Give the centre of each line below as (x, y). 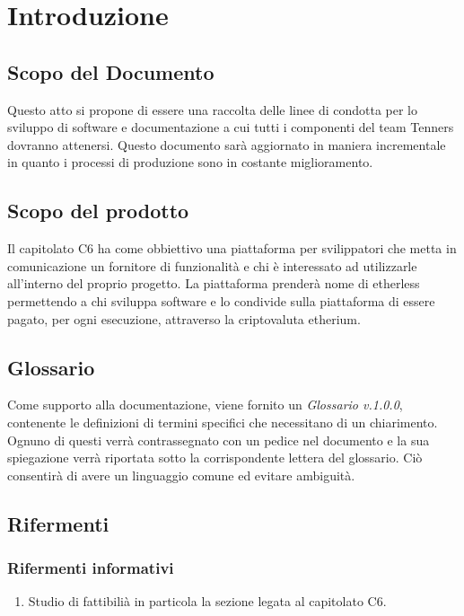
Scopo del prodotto (98, 211)
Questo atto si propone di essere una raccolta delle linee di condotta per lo (213, 109)
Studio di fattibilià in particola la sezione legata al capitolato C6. (207, 601)
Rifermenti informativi (91, 568)
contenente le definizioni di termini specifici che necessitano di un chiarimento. (223, 422)
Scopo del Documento (111, 71)
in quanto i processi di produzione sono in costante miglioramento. (190, 162)
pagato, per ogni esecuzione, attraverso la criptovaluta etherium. (184, 318)
